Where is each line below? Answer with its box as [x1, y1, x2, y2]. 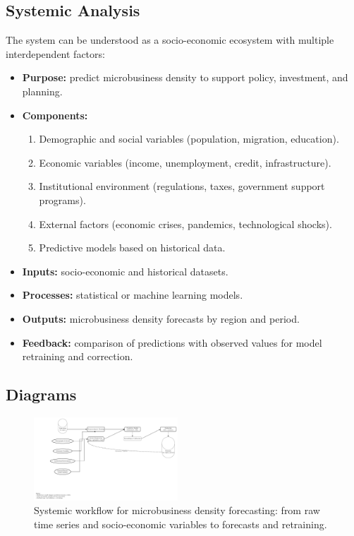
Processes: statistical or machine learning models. [22, 287, 243, 302]
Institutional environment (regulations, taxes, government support [39, 179, 325, 193]
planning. [22, 83, 63, 98]
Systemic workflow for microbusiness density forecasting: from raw [34, 503, 320, 518]
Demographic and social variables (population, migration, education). [39, 131, 339, 146]
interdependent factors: [6, 46, 105, 61]
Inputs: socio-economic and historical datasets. [22, 263, 228, 278]
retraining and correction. [22, 349, 133, 364]
